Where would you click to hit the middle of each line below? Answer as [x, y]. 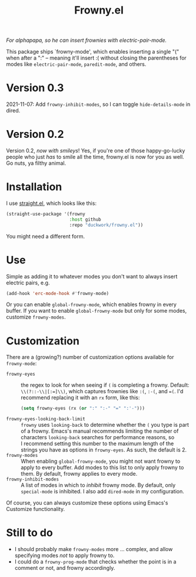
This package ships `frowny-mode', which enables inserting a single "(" [93, 52]
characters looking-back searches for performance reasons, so [98, 437]
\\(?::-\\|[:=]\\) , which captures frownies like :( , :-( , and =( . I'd [102, 392]
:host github [85, 219]
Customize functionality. [36, 509]
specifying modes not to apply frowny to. [64, 556]
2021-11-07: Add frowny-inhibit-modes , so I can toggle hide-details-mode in [98, 104]
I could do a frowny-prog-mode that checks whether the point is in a [95, 562]
